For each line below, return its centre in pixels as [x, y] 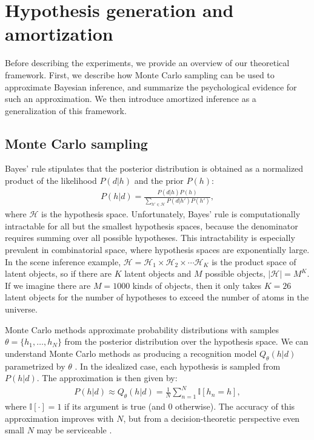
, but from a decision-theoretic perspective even [212, 418]
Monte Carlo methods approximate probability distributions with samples [142, 329]
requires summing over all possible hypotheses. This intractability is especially [150, 238]
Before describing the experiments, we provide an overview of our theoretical [147, 63]
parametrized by [35, 366]
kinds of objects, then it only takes [197, 285]
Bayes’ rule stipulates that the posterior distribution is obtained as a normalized [154, 168]
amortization [59, 34]
